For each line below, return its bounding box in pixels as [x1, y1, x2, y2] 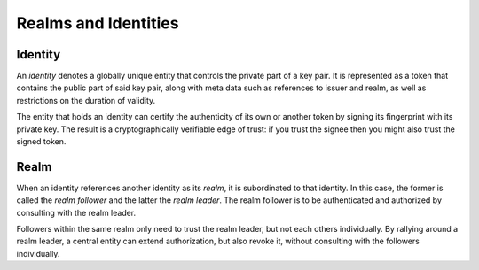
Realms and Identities [16, 13, 179, 33]
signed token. [16, 136, 67, 147]
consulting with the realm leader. [16, 207, 137, 218]
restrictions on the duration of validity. [16, 95, 156, 105]
